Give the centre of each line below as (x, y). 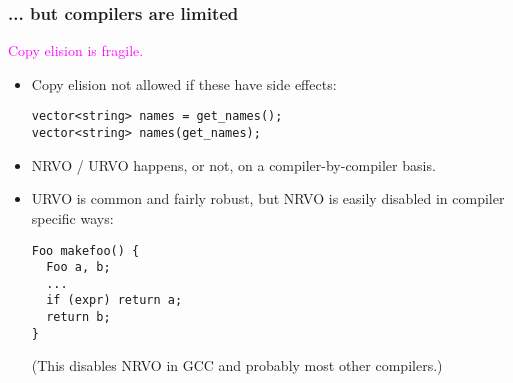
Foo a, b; (78, 267)
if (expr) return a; (114, 300)
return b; (78, 317)
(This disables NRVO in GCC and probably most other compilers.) (237, 365)
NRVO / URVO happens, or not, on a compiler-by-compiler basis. (233, 164)
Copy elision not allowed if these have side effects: (184, 83)
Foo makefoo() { (85, 250)
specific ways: (72, 217)
